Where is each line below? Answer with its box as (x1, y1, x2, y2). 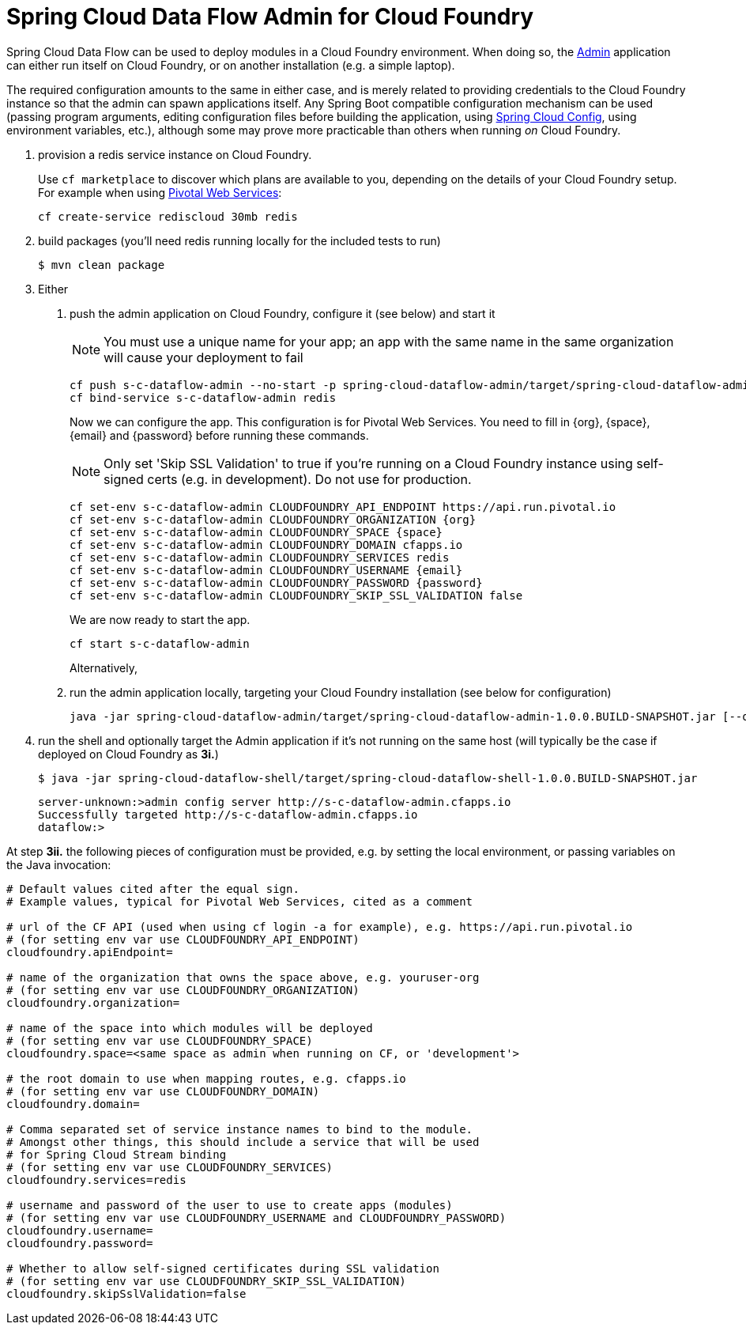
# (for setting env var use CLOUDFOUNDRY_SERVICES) (6, 1160, 333, 1174)
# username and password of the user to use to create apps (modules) (6, 1198, 453, 1212)
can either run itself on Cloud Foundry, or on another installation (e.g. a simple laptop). (6, 58, 455, 72)
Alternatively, (70, 660, 138, 675)
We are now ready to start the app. (70, 612, 251, 626)
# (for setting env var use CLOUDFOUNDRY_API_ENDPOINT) (6, 932, 360, 946)
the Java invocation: (6, 857, 111, 872)
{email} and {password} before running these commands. (70, 428, 369, 442)
